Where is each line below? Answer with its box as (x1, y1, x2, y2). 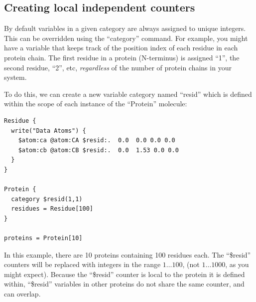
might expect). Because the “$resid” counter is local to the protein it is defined (4, 269, 245, 279)
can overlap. (4, 289, 41, 299)
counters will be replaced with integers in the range (4, 259, 161, 270)
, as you (225, 259, 249, 270)
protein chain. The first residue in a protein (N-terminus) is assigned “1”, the (4, 52, 240, 62)
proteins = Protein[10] (4, 235, 83, 242)
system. (4, 72, 27, 82)
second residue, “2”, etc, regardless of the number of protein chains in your (4, 62, 232, 72)
